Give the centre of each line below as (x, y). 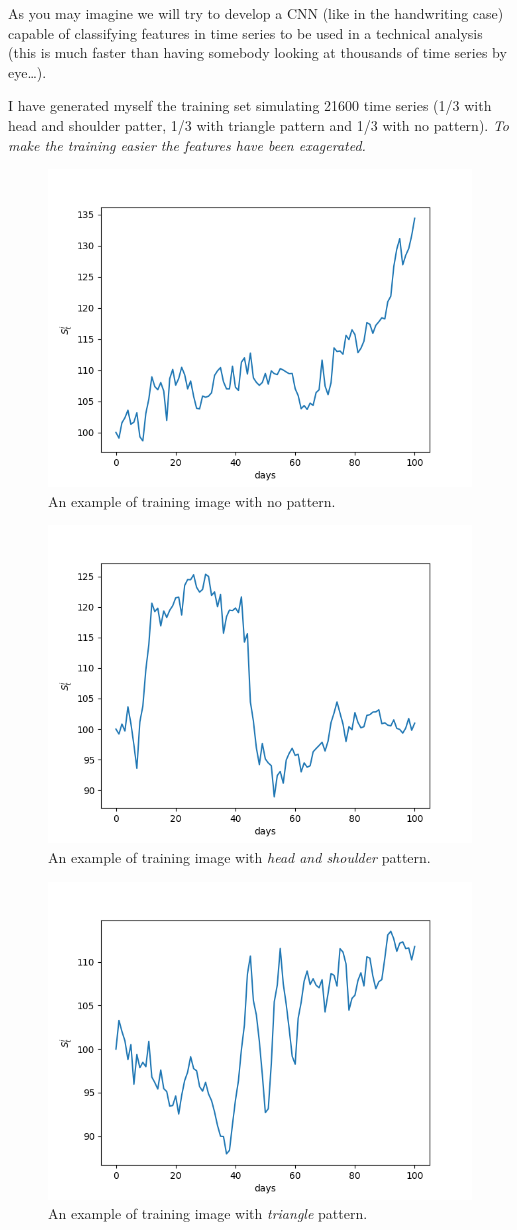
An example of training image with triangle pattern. (208, 1213)
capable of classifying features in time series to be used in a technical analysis (245, 32)
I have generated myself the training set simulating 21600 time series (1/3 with (250, 105)
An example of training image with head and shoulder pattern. (239, 856)
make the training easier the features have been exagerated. (187, 144)
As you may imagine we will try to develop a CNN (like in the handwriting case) (256, 13)
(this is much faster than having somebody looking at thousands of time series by (257, 52)
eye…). (27, 71)
